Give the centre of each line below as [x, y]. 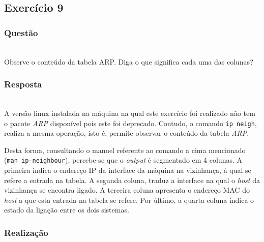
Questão [21, 32]
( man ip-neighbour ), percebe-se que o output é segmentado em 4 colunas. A [123, 160]
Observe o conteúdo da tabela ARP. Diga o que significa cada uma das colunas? [129, 61]
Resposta [23, 84]
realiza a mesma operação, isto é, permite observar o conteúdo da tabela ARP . [127, 133]
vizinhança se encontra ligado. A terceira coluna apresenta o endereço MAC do [127, 190]
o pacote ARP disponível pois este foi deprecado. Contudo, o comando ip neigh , [130, 123]
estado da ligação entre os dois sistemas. [67, 210]
